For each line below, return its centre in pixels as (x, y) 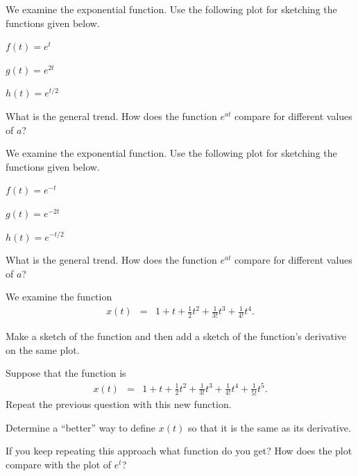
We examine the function (59, 297)
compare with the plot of (59, 464)
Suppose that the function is (66, 373)
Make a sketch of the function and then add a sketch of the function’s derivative (176, 336)
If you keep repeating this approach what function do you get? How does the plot (179, 451)
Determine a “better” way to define (81, 427)
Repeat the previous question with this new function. (119, 403)
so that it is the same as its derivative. (269, 427)
